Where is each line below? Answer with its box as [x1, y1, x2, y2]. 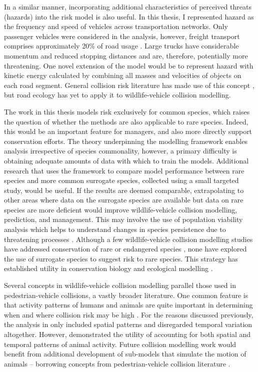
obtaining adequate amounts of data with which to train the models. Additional [4, 155, 249, 165]
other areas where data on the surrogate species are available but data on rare [4, 194, 243, 205]
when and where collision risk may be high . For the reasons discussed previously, [4, 309, 253, 319]
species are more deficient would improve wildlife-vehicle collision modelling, [4, 204, 237, 214]
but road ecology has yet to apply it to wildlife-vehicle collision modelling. [4, 89, 231, 100]
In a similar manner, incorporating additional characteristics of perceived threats [4, 1, 251, 11]
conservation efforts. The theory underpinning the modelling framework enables [4, 135, 247, 146]
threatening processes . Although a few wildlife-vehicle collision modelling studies [4, 233, 253, 244]
